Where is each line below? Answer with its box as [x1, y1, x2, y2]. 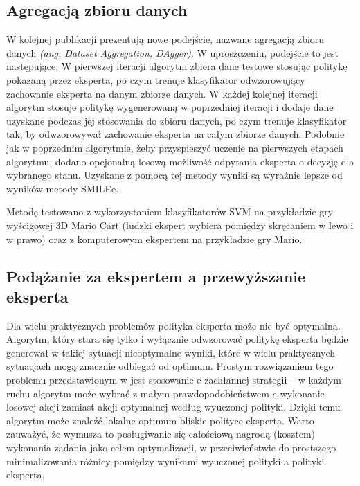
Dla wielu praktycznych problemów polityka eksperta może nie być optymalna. [6, 318, 341, 332]
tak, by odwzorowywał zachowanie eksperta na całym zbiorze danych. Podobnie [6, 127, 345, 141]
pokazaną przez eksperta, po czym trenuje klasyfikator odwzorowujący [6, 72, 305, 87]
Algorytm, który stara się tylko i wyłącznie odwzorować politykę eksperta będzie [6, 332, 348, 346]
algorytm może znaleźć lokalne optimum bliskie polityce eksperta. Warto [6, 413, 314, 427]
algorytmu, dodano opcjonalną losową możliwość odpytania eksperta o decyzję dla [6, 154, 354, 168]
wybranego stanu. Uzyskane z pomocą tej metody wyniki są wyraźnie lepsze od [6, 168, 343, 182]
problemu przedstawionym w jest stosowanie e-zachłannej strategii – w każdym [6, 372, 341, 387]
